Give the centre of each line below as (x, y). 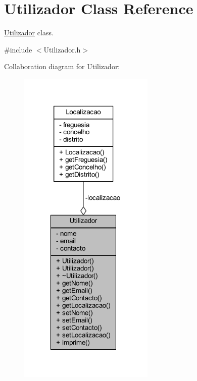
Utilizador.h (62, 49)
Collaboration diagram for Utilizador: (62, 66)
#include (18, 49)
